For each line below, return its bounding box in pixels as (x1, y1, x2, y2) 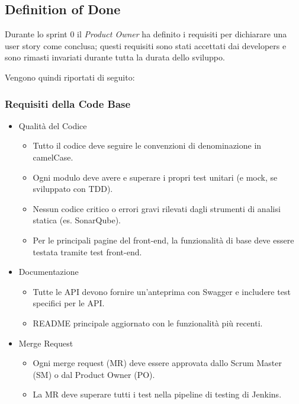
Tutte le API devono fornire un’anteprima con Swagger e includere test (33, 285, 291, 297)
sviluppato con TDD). (33, 182, 113, 195)
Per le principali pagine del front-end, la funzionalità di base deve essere (33, 233, 294, 246)
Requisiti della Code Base (5, 96, 131, 111)
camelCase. (33, 150, 73, 163)
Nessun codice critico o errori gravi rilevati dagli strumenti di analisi (33, 202, 281, 214)
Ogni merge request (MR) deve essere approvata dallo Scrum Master (33, 357, 282, 369)
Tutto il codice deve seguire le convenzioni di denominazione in (33, 139, 262, 152)
